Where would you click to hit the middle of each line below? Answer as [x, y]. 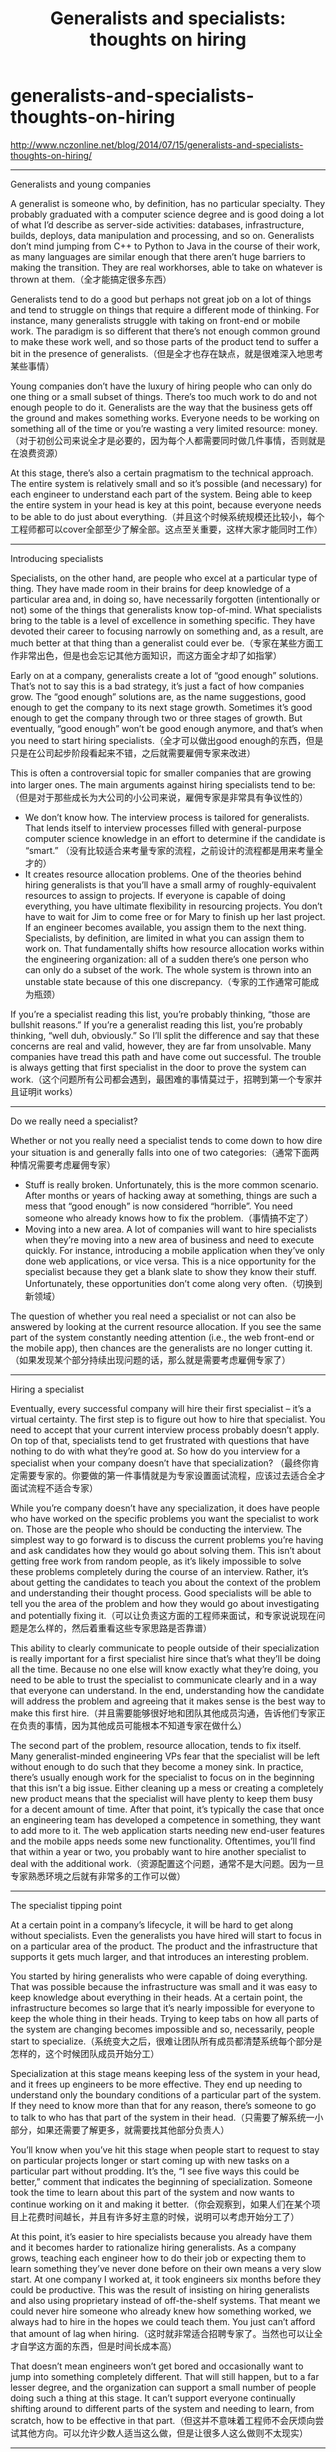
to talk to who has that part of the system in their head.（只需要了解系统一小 [167, 2117]
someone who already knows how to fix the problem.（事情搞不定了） [169, 1218]
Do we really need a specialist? [74, 1121]
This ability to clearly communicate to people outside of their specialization [165, 1648]
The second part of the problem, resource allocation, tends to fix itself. [156, 1745]
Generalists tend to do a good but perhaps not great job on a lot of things [161, 299]
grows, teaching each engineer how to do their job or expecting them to [158, 2258]
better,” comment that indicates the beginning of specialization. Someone [161, 2181]
